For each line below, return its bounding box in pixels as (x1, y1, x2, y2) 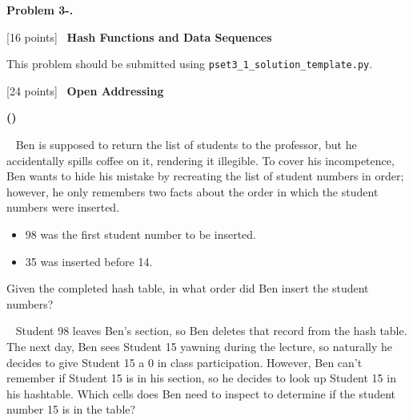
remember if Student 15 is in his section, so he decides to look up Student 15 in (6, 370, 396, 386)
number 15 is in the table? (6, 401, 136, 418)
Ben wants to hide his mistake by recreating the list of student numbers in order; (6, 168, 404, 184)
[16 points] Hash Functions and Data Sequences (6, 28, 272, 45)
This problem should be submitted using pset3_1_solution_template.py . (6, 55, 373, 72)
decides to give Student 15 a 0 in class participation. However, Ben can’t (6, 353, 363, 370)
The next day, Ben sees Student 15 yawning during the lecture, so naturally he (6, 337, 392, 354)
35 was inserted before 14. (25, 252, 153, 269)
